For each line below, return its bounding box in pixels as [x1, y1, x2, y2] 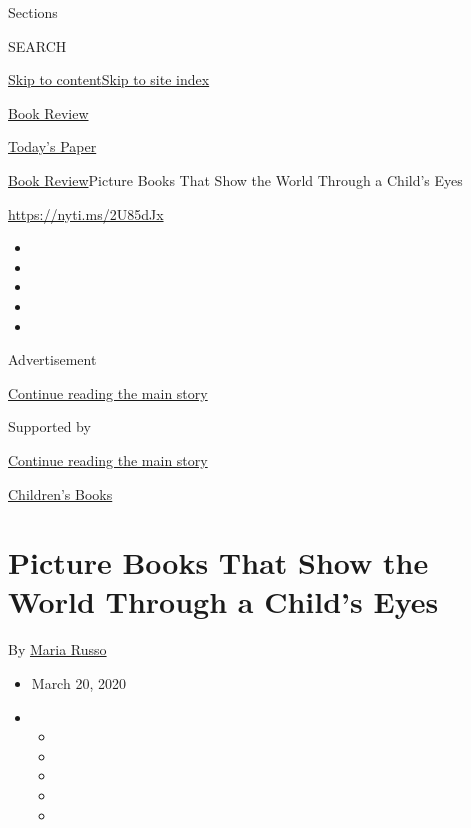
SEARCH [8, 35, 67, 56]
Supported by [8, 416, 91, 437]
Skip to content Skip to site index [8, 69, 210, 90]
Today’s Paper [8, 136, 97, 157]
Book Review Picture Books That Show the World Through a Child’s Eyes [8, 169, 463, 190]
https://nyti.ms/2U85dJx [8, 203, 164, 224]
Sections [8, 2, 58, 22]
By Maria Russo [8, 639, 107, 660]
